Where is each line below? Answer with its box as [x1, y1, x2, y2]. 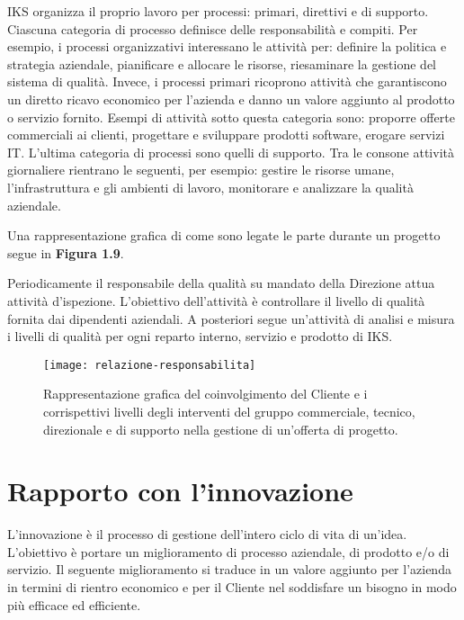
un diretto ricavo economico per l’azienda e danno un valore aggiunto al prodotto [7, 89, 455, 108]
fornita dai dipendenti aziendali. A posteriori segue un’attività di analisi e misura [7, 309, 455, 328]
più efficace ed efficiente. [7, 595, 141, 614]
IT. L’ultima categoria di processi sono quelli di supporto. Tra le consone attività [7, 142, 454, 161]
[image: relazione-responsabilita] [43, 358, 256, 372]
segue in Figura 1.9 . [7, 243, 124, 262]
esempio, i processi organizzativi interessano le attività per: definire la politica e [7, 37, 447, 56]
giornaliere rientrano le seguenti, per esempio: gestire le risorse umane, [7, 160, 395, 179]
